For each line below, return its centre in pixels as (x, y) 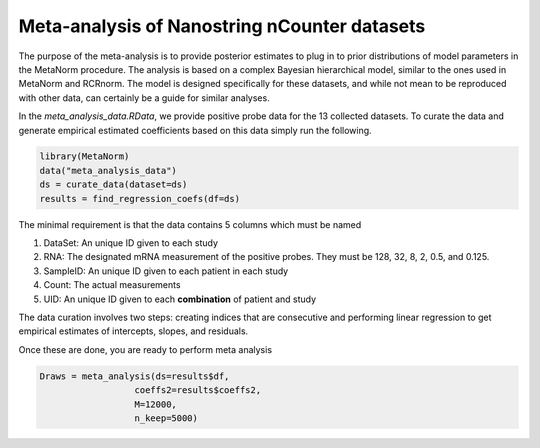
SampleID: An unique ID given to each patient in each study (166, 271)
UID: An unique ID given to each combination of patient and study (180, 299)
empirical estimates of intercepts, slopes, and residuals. (133, 331)
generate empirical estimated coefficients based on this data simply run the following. (195, 130)
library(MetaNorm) (84, 156)
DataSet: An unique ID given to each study (131, 243)
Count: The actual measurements (112, 285)
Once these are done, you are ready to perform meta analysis (145, 349)
